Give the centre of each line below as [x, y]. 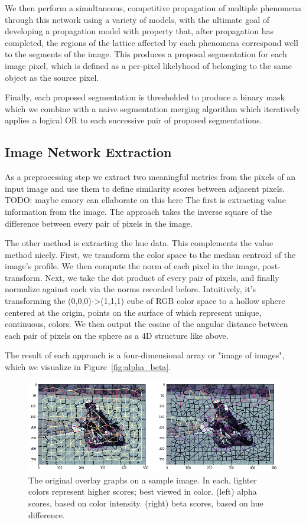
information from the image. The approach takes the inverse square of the [139, 211]
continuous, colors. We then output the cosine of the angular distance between [147, 324]
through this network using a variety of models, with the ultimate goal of [137, 19]
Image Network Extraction [88, 152]
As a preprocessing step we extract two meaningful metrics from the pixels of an [150, 177]
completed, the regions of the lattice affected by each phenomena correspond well [152, 42]
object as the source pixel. [52, 77]
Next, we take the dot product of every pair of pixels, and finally [162, 277]
